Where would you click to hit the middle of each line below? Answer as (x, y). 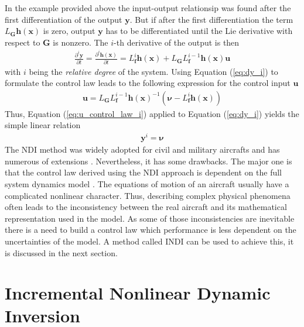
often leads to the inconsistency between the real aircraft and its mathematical (146, 207)
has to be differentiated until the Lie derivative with (199, 31)
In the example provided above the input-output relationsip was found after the (148, 8)
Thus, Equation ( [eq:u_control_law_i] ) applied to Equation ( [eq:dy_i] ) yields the (152, 113)
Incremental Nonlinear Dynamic (138, 293)
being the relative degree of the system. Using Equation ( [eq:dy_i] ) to (153, 71)
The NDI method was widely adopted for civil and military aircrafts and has (142, 149)
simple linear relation (43, 125)
